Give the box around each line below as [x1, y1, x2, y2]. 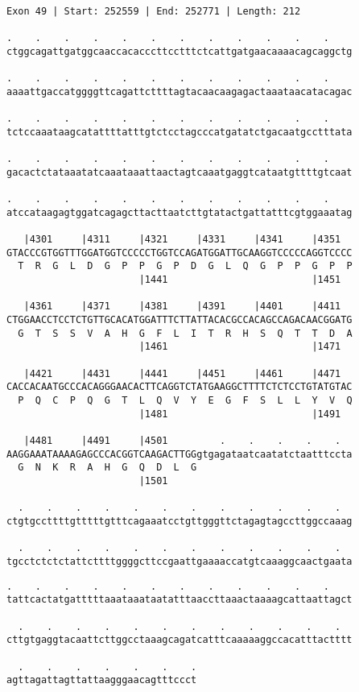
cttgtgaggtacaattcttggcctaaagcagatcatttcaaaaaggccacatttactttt [6, 634, 353, 646]
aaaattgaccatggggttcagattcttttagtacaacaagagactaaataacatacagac [6, 85, 353, 97]
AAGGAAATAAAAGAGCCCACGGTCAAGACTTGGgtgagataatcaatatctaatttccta [6, 448, 353, 460]
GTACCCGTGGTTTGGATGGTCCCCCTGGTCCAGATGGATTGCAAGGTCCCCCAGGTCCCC [6, 247, 353, 259]
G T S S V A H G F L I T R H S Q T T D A [18, 327, 353, 339]
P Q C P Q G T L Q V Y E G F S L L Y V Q [18, 395, 353, 407]
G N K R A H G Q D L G [18, 462, 197, 474]
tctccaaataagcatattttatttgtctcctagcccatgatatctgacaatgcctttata [6, 126, 353, 138]
